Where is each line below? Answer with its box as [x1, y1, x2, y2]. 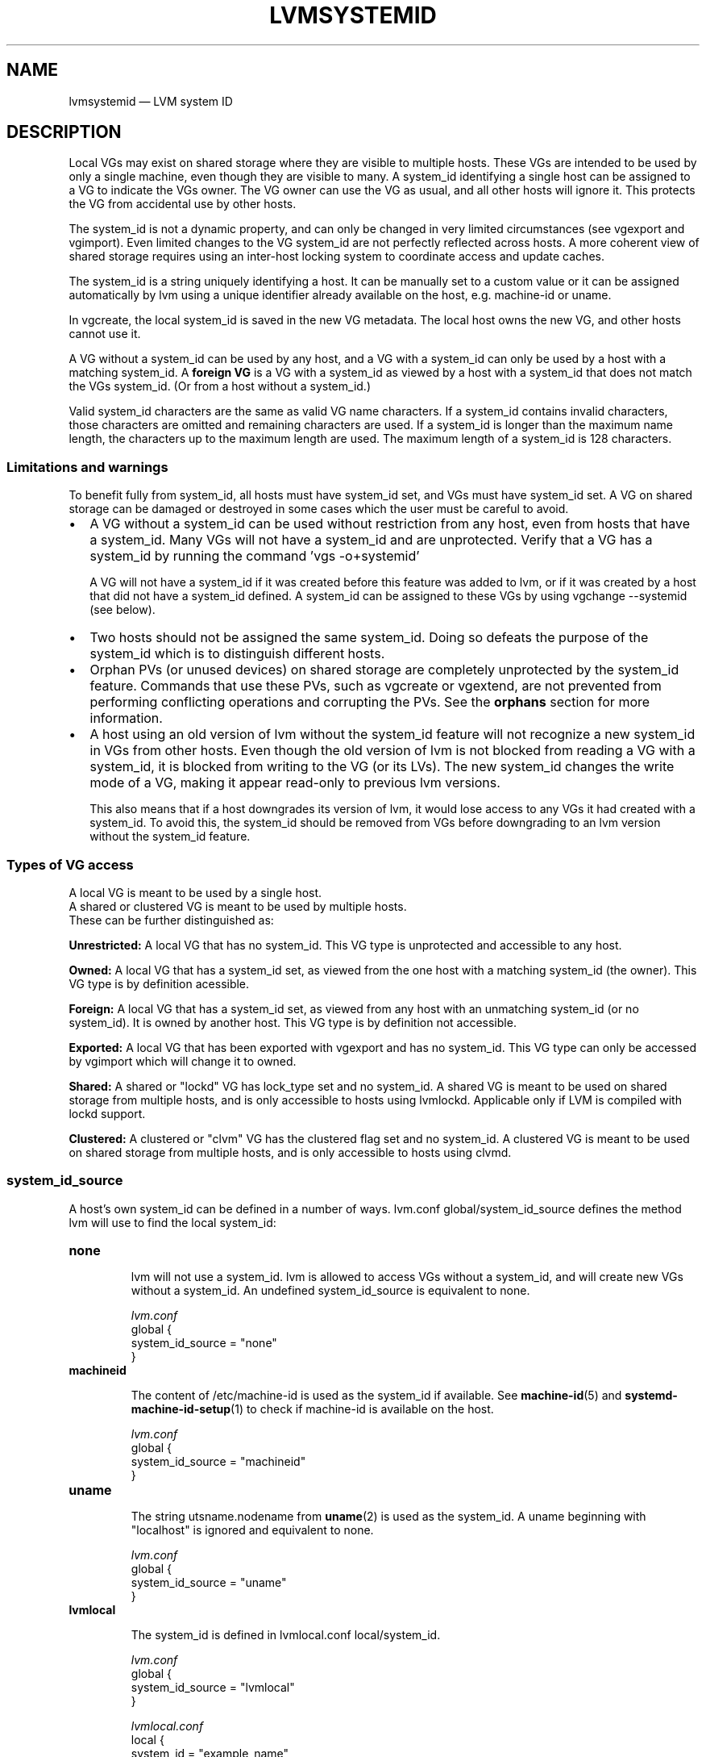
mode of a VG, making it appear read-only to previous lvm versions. [89, 774, 500, 791]
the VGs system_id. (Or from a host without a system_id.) [69, 379, 371, 394]
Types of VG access [6, 856, 134, 873]
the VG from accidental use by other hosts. [69, 197, 297, 211]
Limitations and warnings [6, 458, 168, 475]
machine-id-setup [131, 1401, 231, 1416]
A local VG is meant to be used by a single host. [69, 885, 322, 899]
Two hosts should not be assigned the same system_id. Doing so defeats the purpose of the [89, 629, 649, 646]
